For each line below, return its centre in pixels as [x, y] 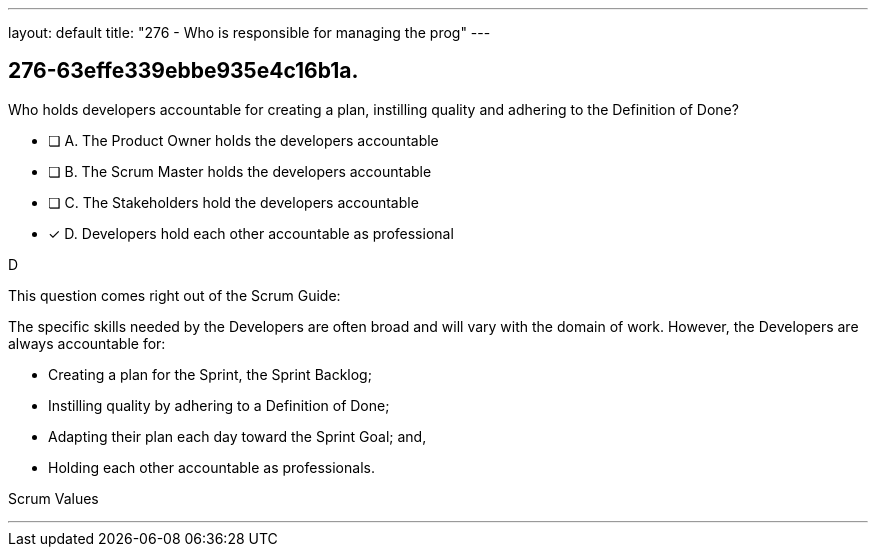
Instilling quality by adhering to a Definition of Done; [219, 405]
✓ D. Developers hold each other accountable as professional [251, 233]
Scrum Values [53, 498]
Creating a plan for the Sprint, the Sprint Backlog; [210, 374]
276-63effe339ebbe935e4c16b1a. [183, 71]
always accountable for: [87, 343]
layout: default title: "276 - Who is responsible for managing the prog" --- [249, 32]
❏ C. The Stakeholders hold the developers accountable [233, 202]
